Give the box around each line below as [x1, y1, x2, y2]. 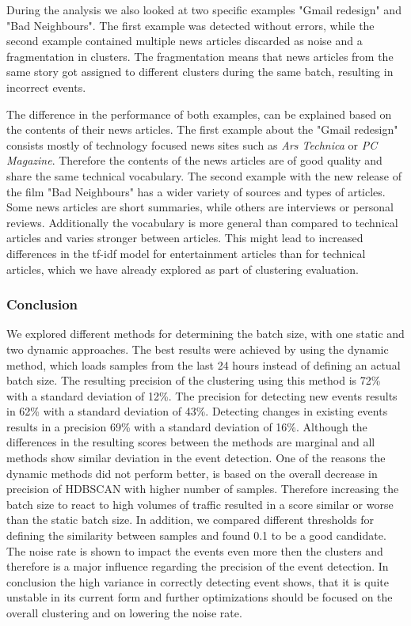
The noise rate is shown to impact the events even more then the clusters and [6, 542, 383, 559]
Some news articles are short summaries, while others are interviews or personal [6, 199, 394, 215]
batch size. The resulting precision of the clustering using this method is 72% [6, 372, 381, 389]
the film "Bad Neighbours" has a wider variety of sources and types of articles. [6, 183, 386, 199]
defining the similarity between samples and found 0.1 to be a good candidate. [6, 527, 386, 544]
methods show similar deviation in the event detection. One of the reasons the [6, 450, 386, 466]
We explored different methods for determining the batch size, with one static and [6, 325, 405, 342]
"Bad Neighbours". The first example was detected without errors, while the [6, 17, 375, 33]
